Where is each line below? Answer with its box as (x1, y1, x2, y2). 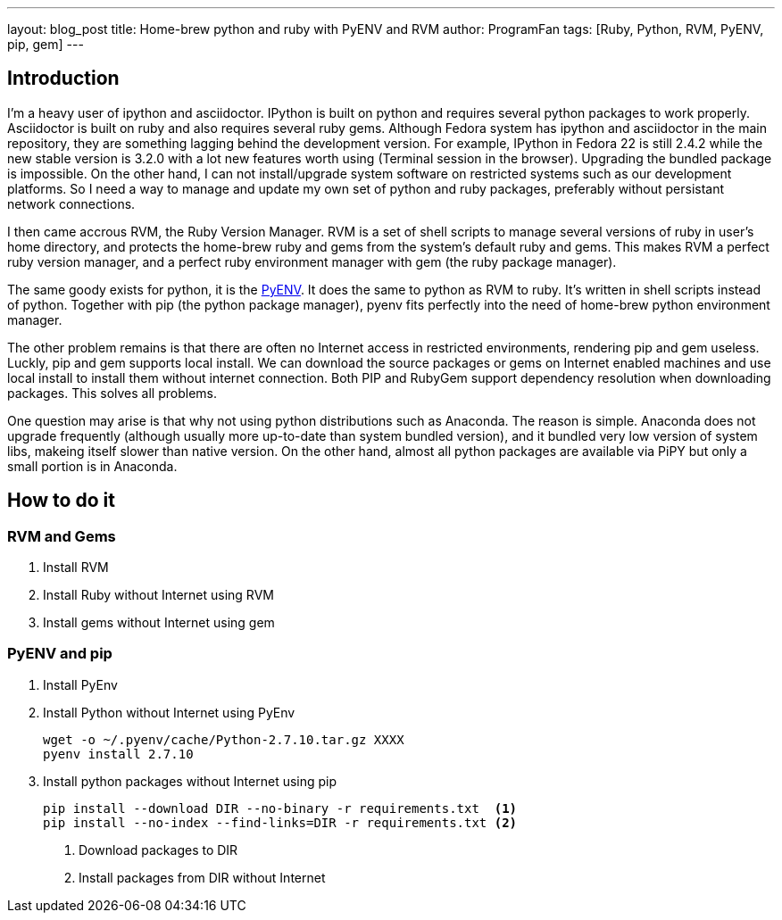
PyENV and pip (7, 644, 112, 663)
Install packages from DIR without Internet (79, 869, 326, 885)
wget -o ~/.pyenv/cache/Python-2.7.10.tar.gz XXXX (43, 732, 404, 747)
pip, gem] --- (7, 37, 84, 52)
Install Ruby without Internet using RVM (43, 587, 274, 603)
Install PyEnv (43, 676, 118, 692)
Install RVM (43, 559, 109, 576)
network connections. (7, 195, 136, 211)
